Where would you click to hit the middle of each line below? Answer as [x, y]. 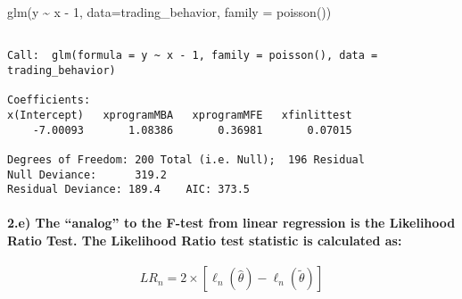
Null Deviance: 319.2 [87, 174]
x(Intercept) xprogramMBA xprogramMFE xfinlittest [180, 115]
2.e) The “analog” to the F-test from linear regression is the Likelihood [231, 223]
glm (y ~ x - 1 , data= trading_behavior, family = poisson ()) [169, 12]
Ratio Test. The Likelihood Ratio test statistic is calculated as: [205, 240]
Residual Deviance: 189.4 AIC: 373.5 [129, 190]
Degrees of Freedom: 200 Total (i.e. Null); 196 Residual [186, 159]
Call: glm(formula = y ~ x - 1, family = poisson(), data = [193, 56]
